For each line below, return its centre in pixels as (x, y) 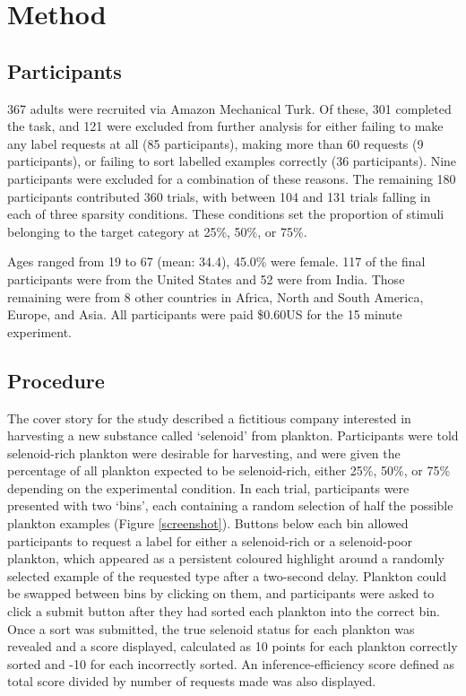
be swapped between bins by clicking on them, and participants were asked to (221, 593)
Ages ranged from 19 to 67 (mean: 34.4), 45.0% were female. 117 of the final (216, 261)
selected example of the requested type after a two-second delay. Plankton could (227, 575)
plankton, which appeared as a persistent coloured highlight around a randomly (226, 558)
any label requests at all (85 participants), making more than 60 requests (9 (216, 143)
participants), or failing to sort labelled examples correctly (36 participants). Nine (232, 161)
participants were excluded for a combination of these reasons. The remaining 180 (232, 178)
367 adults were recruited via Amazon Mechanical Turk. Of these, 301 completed (229, 108)
